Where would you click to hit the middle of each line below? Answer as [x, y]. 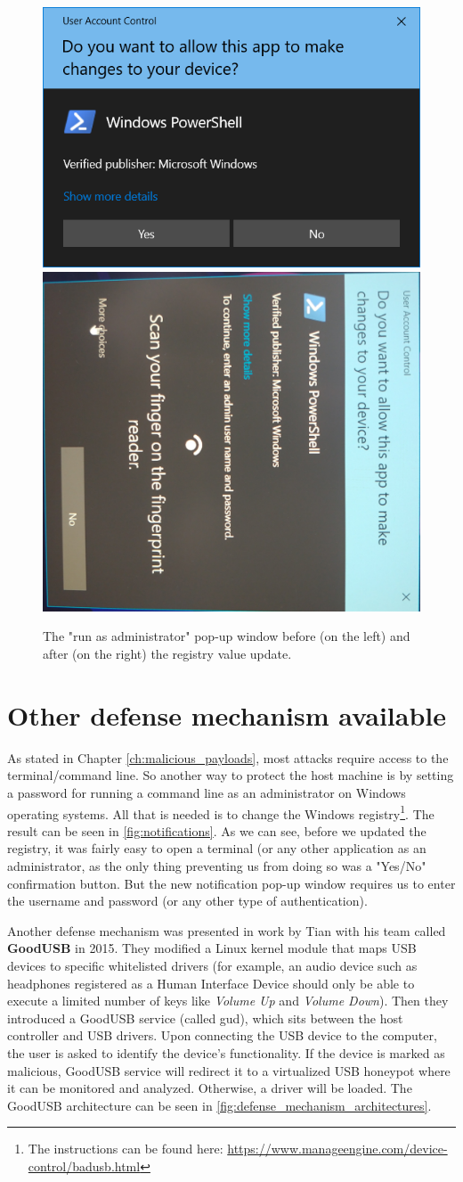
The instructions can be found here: [126, 1149]
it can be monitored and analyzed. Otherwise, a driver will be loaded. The [210, 1088]
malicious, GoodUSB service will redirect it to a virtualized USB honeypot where [229, 1070]
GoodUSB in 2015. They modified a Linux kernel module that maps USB [212, 948]
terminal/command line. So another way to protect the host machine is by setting [231, 775]
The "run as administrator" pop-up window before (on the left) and [227, 636]
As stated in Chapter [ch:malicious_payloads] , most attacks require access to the [228, 757]
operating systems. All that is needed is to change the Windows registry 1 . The [221, 812]
